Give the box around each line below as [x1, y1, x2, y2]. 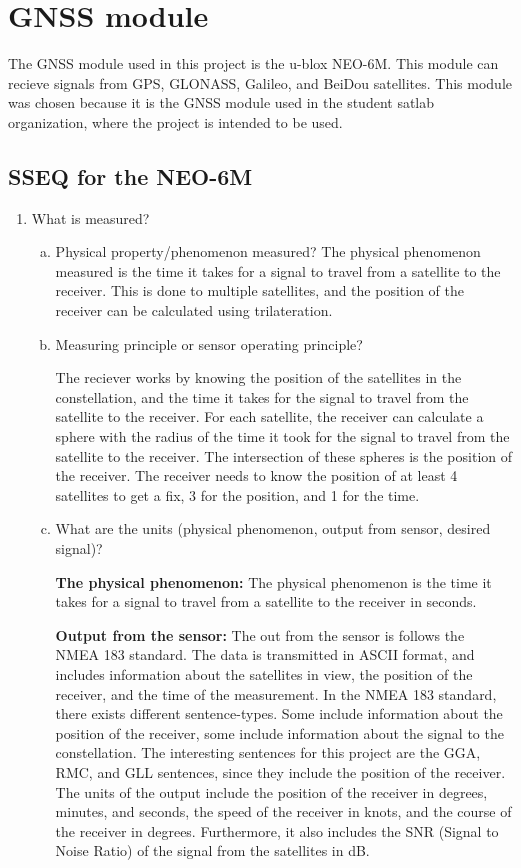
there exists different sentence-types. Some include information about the [55, 703, 503, 724]
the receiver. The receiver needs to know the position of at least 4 [55, 465, 458, 486]
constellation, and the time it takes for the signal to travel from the [55, 386, 469, 407]
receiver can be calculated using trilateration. [55, 300, 333, 321]
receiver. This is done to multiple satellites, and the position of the [55, 280, 464, 301]
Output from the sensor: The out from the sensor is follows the [55, 624, 465, 645]
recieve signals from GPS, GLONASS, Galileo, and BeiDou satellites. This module [8, 72, 512, 93]
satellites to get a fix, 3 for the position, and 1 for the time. [55, 484, 420, 505]
